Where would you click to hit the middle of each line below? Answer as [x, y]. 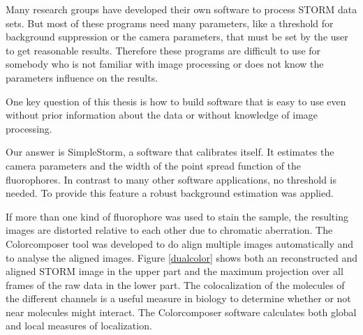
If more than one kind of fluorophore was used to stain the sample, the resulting [177, 216]
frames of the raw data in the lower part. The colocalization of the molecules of [175, 284]
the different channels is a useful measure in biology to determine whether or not [178, 298]
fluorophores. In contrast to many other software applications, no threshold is [171, 179]
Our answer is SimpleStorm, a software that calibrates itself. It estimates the [170, 152]
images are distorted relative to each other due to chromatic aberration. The [169, 230]
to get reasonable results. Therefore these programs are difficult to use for [163, 50]
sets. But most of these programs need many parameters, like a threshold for [170, 23]
